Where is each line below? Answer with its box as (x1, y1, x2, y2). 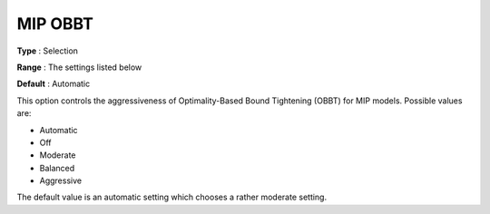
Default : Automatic (16, 78, 91, 90)
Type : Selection (16, 45, 79, 56)
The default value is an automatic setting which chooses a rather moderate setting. (16, 191, 327, 203)
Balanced (39, 162, 75, 173)
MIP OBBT (16, 14, 94, 34)
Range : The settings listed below (16, 62, 142, 73)
